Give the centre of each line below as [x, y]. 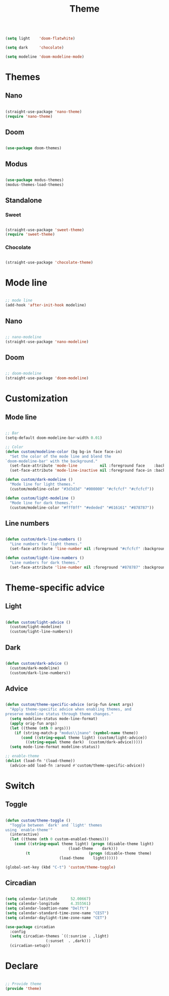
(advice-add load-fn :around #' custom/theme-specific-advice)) [77, 765]
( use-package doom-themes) [33, 148]
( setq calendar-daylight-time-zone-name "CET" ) [56, 918]
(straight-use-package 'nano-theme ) [44, 112]
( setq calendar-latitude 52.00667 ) [48, 899]
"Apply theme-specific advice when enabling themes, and [71, 709]
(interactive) [24, 835]
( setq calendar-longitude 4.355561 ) [48, 904]
